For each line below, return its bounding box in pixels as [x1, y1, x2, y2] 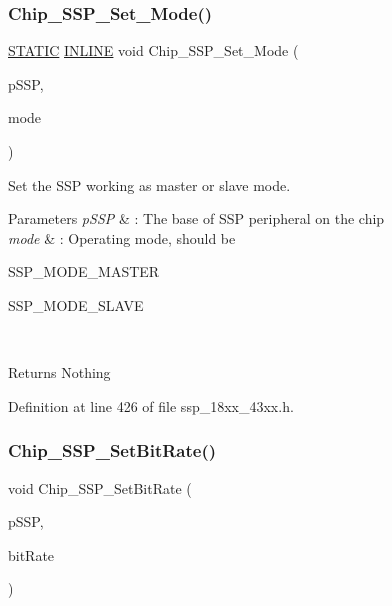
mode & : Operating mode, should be [8, 227, 236, 248]
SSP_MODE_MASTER [8, 261, 160, 282]
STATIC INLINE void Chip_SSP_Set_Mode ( [8, 40, 299, 61]
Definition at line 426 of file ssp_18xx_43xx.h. [8, 395, 294, 416]
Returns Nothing [8, 362, 111, 383]
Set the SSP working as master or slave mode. [8, 174, 291, 195]
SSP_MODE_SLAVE [8, 294, 144, 315]
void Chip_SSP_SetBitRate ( [8, 477, 192, 498]
